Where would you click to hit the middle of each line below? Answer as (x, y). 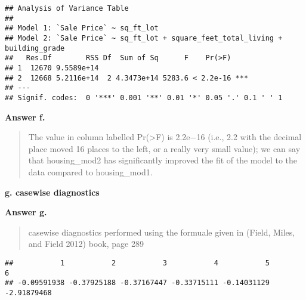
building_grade (35, 48)
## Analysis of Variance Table (67, 8)
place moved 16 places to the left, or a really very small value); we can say (164, 148)
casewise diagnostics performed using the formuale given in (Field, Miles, (162, 232)
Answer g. (26, 212)
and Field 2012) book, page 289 (86, 244)
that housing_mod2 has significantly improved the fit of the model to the (163, 160)
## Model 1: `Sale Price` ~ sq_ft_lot (82, 28)
